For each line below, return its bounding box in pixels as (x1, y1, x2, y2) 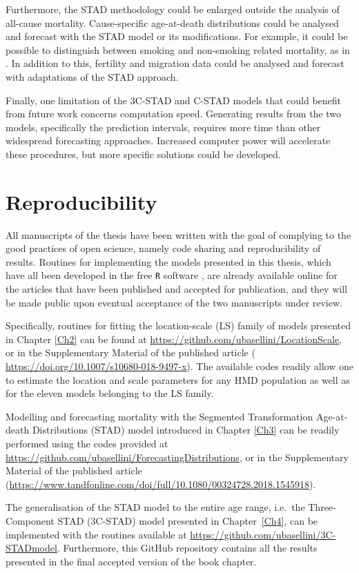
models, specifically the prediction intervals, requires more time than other (6, 119, 321, 134)
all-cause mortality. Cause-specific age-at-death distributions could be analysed (6, 15, 339, 30)
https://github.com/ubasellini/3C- (190, 527, 336, 541)
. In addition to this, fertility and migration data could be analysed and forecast (6, 56, 345, 70)
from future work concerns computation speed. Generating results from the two (6, 106, 342, 121)
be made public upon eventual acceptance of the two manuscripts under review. (6, 295, 342, 309)
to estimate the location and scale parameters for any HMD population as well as (6, 372, 350, 387)
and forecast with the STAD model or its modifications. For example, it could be (6, 29, 348, 43)
